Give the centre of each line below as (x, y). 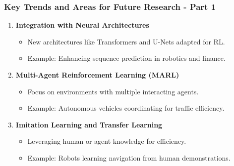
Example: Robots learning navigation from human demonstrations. (129, 157)
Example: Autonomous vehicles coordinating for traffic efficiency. (126, 108)
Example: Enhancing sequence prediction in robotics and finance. (126, 58)
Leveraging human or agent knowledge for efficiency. (107, 141)
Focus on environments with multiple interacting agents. (113, 91)
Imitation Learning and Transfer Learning (89, 124)
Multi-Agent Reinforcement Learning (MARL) (97, 75)
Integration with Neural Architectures (82, 25)
